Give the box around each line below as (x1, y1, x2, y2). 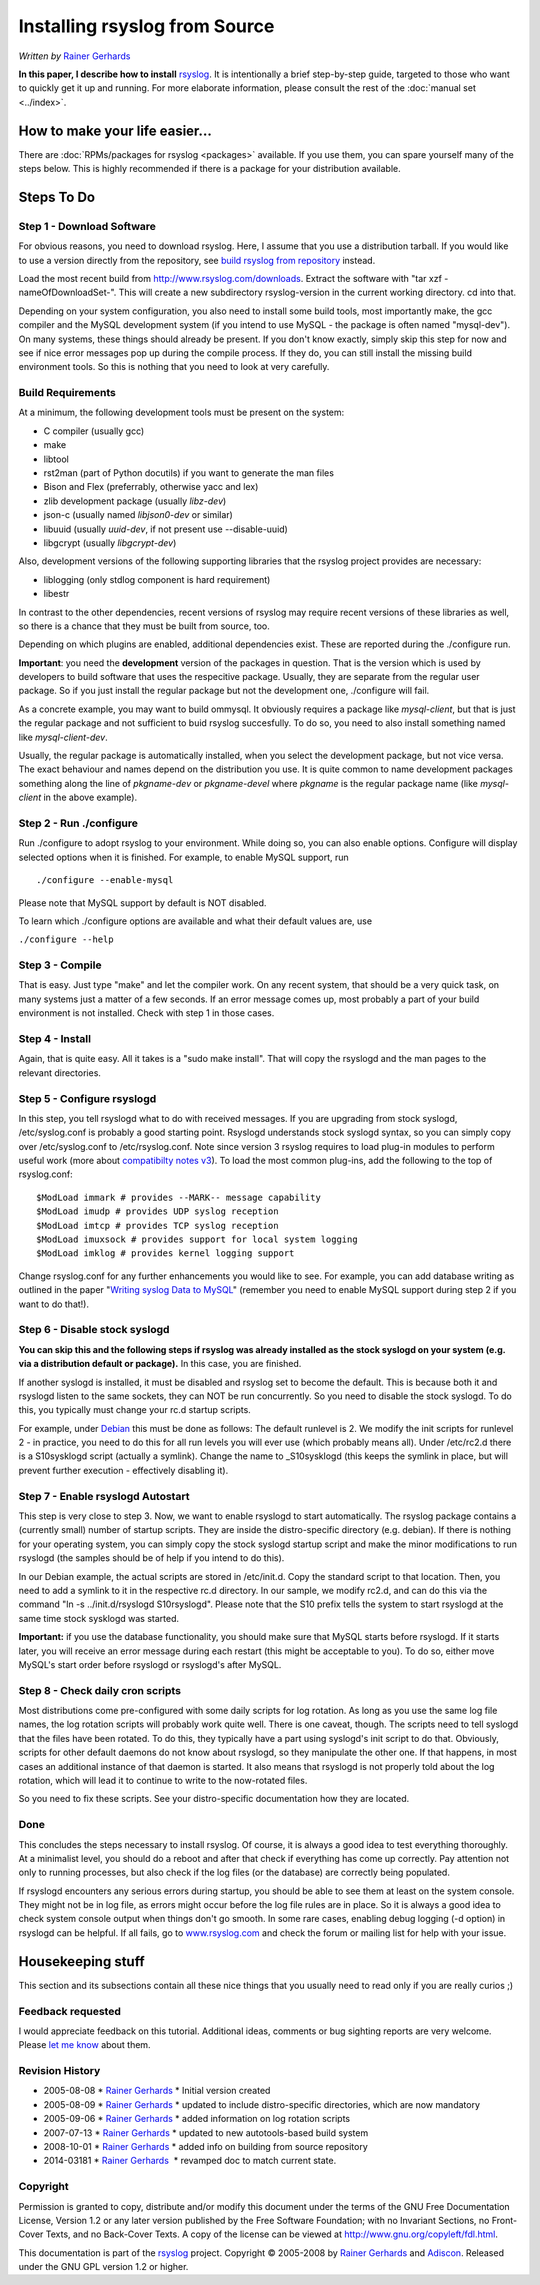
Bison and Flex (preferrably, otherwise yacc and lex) (43, 481, 259, 493)
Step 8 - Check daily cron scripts (18, 1683, 182, 1697)
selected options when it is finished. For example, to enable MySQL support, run (18, 851, 349, 863)
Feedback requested (18, 2004, 122, 2018)
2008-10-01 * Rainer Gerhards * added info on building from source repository (43, 2141, 369, 2152)
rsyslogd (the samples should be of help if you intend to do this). (18, 1552, 285, 1564)
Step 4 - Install (18, 1031, 92, 1045)
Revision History (18, 2064, 101, 2078)
